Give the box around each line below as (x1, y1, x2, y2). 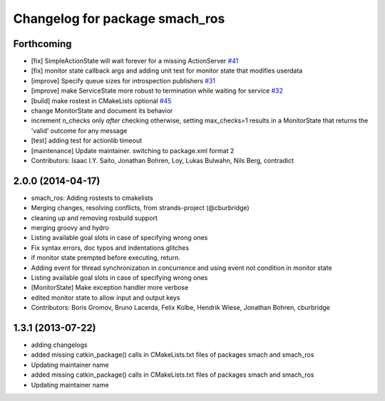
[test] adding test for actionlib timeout (31, 136, 143, 145)
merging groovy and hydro (31, 224, 110, 232)
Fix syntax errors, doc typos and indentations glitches (31, 243, 189, 252)
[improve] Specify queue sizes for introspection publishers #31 (31, 76, 216, 85)
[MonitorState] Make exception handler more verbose (31, 283, 189, 292)
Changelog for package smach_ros (13, 11, 225, 26)
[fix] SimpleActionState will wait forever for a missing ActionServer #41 (31, 57, 239, 66)
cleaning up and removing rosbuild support (31, 214, 158, 222)
